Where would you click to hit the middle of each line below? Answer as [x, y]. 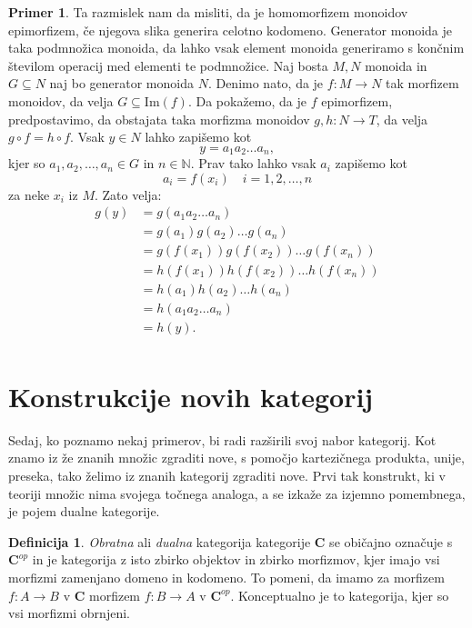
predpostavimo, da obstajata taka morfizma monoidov [159, 119]
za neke [29, 194]
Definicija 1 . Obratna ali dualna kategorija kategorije [160, 541]
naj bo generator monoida [121, 83]
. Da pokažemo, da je [247, 100]
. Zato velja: [128, 194]
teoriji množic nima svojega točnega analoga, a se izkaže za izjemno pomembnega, [237, 493]
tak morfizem [422, 83]
